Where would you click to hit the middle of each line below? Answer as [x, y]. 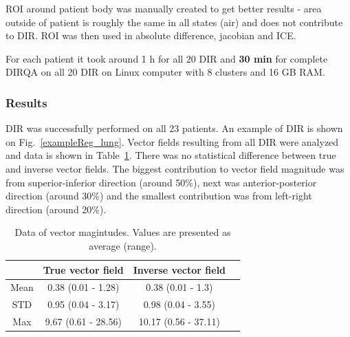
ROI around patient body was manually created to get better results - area [164, 8]
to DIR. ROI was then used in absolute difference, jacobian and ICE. [151, 35]
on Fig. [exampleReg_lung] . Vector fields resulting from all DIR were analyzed [172, 141]
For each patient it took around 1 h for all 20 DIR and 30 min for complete [167, 58]
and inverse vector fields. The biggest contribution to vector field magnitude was [175, 168]
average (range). [123, 245]
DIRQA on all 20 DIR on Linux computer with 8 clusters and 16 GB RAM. [165, 72]
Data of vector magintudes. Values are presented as [123, 232]
